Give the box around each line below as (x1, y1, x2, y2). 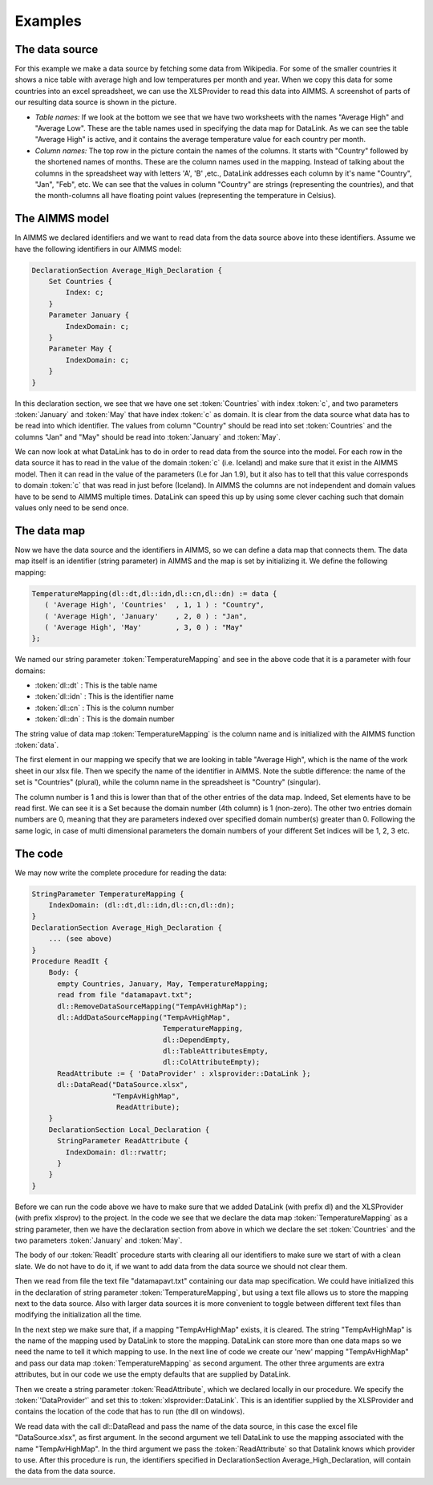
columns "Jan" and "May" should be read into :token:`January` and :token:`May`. (14, 432, 281, 441)
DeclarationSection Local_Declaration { (48, 1125, 210, 1134)
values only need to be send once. (14, 503, 129, 513)
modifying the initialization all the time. (14, 1310, 142, 1320)
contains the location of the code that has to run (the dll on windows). (14, 1406, 245, 1416)
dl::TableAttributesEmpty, (162, 1047, 269, 1056)
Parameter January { (48, 310, 130, 320)
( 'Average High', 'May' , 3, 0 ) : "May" (44, 623, 244, 631)
